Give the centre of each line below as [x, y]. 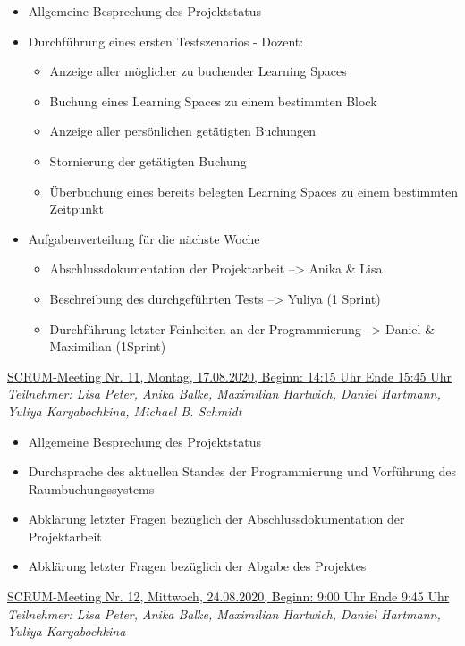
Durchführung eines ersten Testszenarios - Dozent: [166, 41]
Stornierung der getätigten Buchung [148, 160]
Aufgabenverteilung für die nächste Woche [144, 238]
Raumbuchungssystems [91, 488]
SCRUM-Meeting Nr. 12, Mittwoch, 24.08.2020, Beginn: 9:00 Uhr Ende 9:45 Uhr [228, 596]
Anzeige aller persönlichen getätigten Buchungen [183, 131]
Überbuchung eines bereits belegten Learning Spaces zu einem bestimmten [254, 191]
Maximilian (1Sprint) [108, 346]
